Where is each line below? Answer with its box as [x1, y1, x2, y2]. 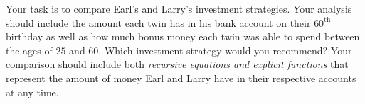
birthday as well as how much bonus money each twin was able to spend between [6, 29, 360, 44]
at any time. [6, 84, 59, 99]
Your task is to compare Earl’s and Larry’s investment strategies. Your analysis [6, 1, 352, 16]
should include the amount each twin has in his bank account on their [6, 15, 311, 30]
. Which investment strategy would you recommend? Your [98, 42, 352, 57]
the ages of [6, 42, 53, 57]
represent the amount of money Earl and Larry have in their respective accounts [6, 70, 356, 85]
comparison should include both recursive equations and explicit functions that [6, 57, 349, 71]
